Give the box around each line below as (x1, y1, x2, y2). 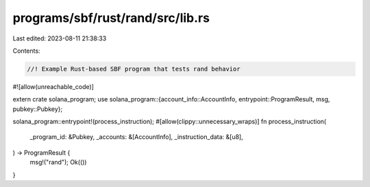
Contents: (12, 47, 40, 55)
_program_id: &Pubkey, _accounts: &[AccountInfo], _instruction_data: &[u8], (29, 133, 243, 141)
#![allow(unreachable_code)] (12, 82, 94, 90)
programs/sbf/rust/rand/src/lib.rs (12, 10, 210, 25)
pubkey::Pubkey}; (12, 105, 63, 113)
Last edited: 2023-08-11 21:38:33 (12, 34, 107, 42)
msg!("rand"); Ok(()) (29, 158, 87, 166)
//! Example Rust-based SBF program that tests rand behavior (27, 65, 241, 73)
